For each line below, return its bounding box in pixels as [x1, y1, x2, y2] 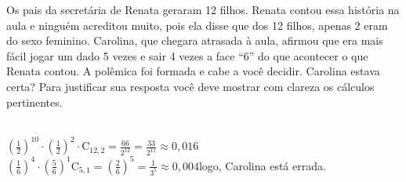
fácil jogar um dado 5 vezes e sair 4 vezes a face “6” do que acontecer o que [6, 47, 368, 64]
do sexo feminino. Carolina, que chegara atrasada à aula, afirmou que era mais [6, 32, 383, 49]
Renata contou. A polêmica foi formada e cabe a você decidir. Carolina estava [6, 63, 380, 79]
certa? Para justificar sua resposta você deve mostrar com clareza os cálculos [6, 78, 375, 94]
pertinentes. [6, 93, 63, 110]
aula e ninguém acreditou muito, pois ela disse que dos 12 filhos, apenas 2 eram [6, 16, 388, 33]
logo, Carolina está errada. [198, 157, 326, 173]
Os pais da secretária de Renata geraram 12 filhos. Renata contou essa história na [6, 2, 400, 17]
